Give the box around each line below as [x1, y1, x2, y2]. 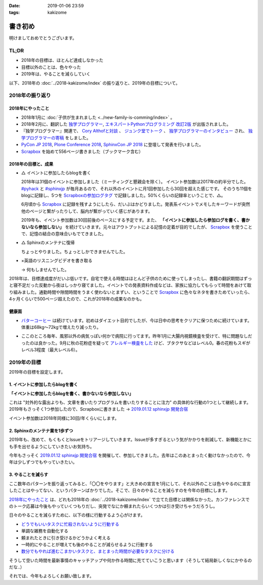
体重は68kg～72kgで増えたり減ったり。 [21, 324, 101, 330]
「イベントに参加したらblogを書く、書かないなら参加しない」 [9, 390, 134, 396]
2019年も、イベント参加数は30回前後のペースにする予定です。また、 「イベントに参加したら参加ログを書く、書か [21, 217, 250, 223]
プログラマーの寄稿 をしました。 [25, 134, 91, 141]
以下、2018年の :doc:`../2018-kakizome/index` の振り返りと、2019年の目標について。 [9, 80, 180, 86]
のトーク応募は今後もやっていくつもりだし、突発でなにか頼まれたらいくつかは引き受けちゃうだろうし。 [9, 503, 218, 509]
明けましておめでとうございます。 [9, 35, 77, 41]
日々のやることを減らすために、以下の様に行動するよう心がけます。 [9, 512, 145, 518]
